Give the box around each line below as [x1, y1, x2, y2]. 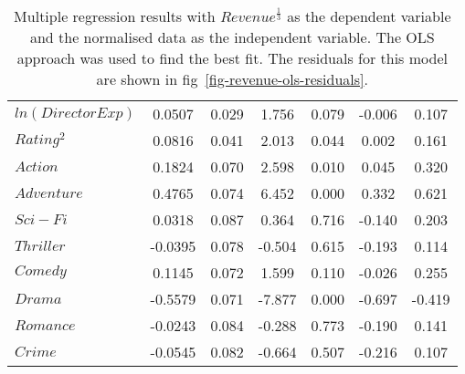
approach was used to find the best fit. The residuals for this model [16, 47, 448, 68]
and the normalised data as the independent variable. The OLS [29, 26, 435, 47]
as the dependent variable [287, 5, 451, 26]
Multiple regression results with [14, 5, 216, 26]
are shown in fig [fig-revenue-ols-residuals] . [96, 68, 369, 89]
